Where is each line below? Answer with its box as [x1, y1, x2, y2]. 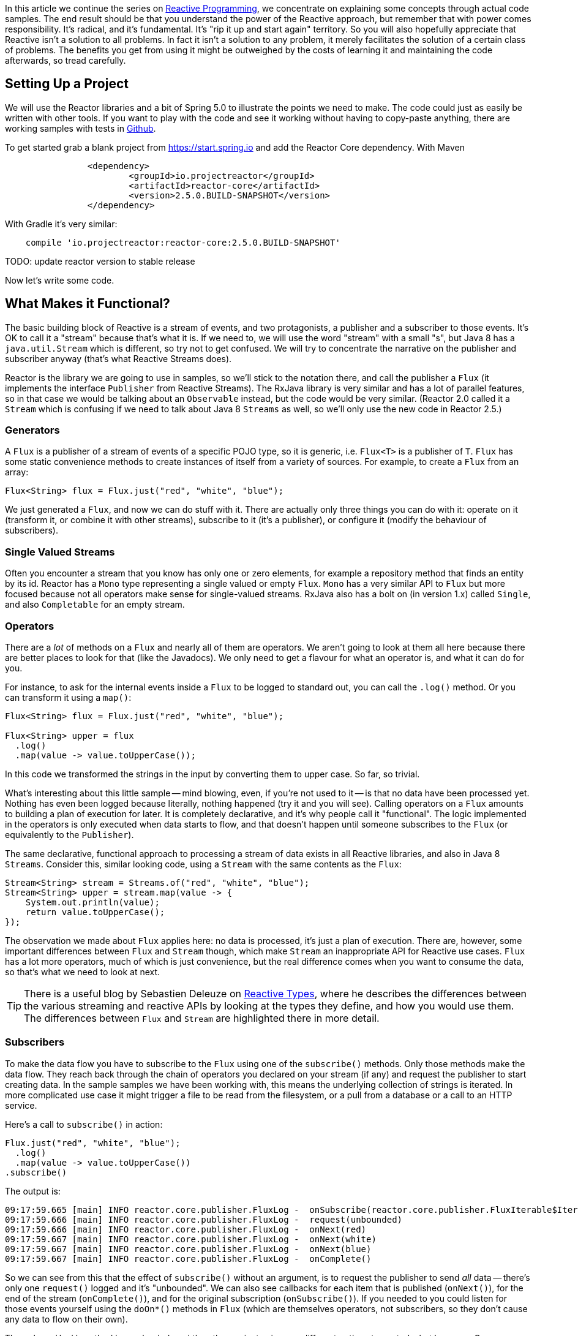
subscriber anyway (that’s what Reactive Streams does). [5, 353, 232, 364]
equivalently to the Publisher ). [5, 829, 134, 840]
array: [5, 467, 29, 478]
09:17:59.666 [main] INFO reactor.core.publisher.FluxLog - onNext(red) [5, 1224, 367, 1234]
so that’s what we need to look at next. [5, 966, 160, 977]
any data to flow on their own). [5, 1313, 128, 1324]
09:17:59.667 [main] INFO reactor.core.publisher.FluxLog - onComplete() [5, 1253, 372, 1264]
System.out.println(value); [25, 897, 160, 907]
